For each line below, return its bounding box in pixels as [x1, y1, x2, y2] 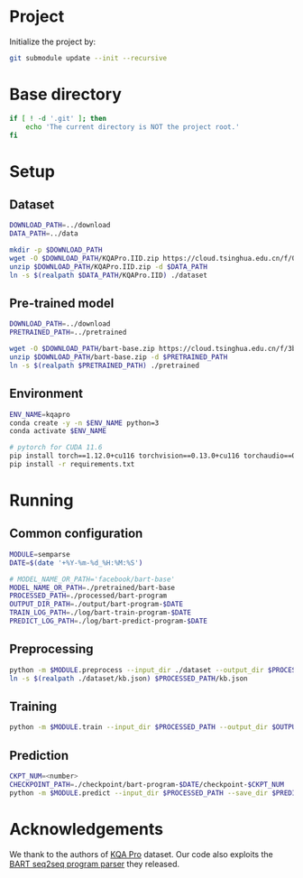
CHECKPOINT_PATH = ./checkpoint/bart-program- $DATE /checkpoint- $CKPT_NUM [9, 780, 284, 789]
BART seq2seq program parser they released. [9, 858, 180, 869]
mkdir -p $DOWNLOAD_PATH [9, 245, 103, 254]
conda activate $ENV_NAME [9, 427, 106, 436]
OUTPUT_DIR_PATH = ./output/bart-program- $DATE [9, 600, 183, 609]
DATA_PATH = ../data [9, 229, 78, 238]
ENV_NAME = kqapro [9, 410, 70, 419]
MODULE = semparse [9, 550, 70, 559]
